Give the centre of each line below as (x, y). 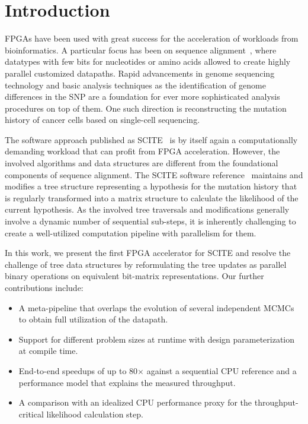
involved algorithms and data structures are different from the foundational (142, 163)
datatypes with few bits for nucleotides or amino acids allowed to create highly (148, 61)
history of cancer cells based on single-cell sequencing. (102, 120)
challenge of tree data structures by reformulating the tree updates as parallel (146, 264)
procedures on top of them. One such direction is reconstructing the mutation (146, 108)
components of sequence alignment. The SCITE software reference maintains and (154, 174)
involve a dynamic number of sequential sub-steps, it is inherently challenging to (150, 221)
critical (31, 414)
